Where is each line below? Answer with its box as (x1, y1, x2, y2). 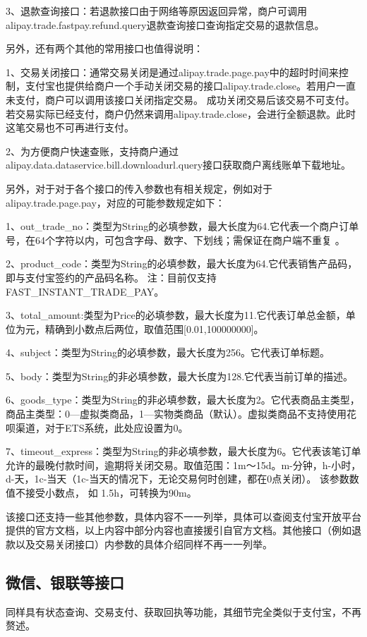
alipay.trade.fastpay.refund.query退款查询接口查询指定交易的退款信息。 (6, 17, 325, 32)
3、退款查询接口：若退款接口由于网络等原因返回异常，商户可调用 (6, 4, 307, 18)
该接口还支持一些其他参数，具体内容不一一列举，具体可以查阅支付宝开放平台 (6, 509, 361, 523)
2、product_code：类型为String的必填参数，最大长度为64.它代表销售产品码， (6, 256, 358, 271)
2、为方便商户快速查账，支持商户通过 (6, 143, 179, 158)
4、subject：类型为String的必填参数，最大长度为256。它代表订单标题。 (6, 345, 330, 360)
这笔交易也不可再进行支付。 (6, 120, 134, 135)
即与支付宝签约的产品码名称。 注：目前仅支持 (6, 269, 217, 284)
